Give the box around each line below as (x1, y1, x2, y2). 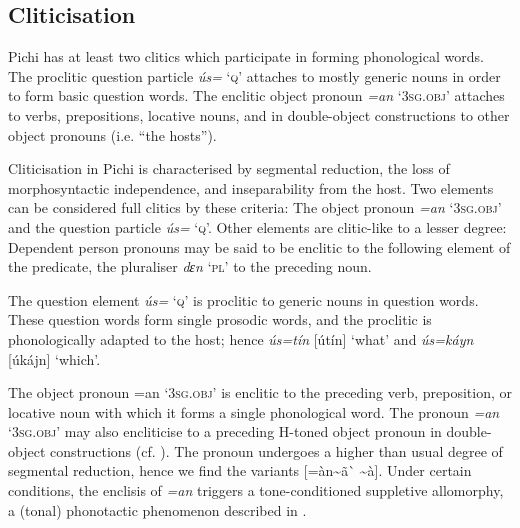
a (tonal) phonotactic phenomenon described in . (8, 499, 307, 520)
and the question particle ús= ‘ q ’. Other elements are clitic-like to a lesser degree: (8, 216, 507, 237)
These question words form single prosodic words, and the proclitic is (8, 309, 432, 330)
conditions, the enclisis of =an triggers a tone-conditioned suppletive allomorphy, (8, 480, 504, 501)
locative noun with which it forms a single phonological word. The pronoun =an (8, 401, 500, 422)
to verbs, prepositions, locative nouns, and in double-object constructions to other (8, 104, 510, 125)
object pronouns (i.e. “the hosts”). (8, 124, 217, 145)
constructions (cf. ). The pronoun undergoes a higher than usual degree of (49, 440, 503, 461)
